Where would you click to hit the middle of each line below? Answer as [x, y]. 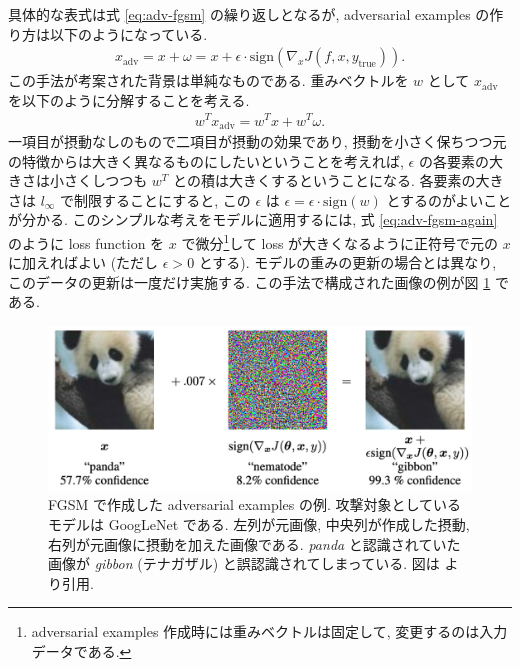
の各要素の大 [460, 160]
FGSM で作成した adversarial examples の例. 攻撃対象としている [255, 504]
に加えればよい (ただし [83, 262]
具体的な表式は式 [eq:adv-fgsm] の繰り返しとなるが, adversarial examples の [249, 14]
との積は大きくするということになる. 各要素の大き [338, 180]
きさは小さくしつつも [78, 180]
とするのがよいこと [449, 199]
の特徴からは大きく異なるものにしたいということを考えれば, [206, 160]
